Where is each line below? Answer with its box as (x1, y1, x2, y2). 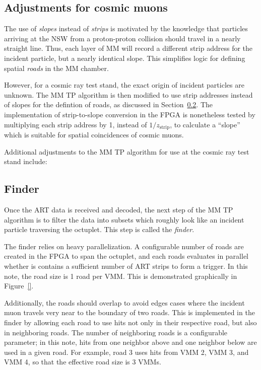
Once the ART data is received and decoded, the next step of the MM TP (4, 204, 233, 214)
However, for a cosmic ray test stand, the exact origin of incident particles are (4, 80, 244, 90)
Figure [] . (4, 280, 34, 291)
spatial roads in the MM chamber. (4, 62, 109, 73)
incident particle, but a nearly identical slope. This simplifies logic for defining (4, 52, 245, 63)
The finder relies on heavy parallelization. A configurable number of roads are (4, 241, 244, 251)
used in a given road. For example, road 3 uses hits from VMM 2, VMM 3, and (4, 346, 249, 357)
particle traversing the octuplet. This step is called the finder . (4, 224, 194, 235)
